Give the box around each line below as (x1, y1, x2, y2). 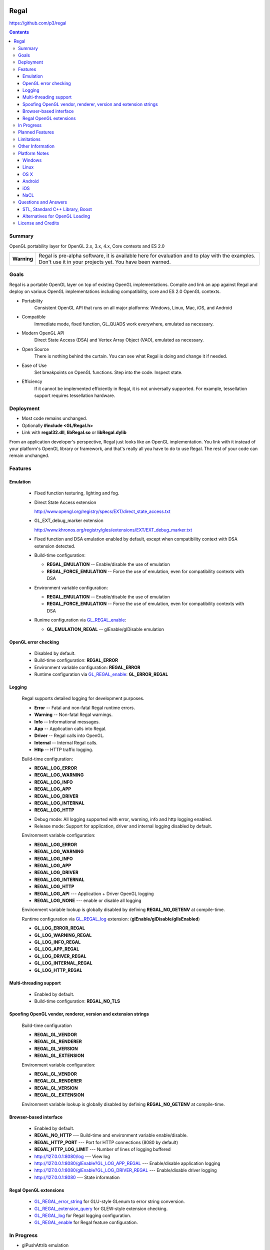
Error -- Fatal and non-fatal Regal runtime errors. (34, 704, 135, 710)
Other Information (18, 143, 55, 149)
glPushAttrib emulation (21, 1242, 69, 1248)
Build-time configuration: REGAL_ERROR (34, 657, 118, 663)
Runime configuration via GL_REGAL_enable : (34, 617, 126, 623)
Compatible (21, 314, 46, 320)
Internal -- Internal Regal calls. (34, 739, 97, 745)
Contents (9, 29, 29, 35)
